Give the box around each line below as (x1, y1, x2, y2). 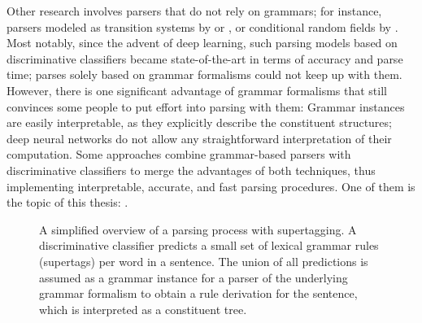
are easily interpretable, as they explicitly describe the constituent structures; (7, 114, 392, 131)
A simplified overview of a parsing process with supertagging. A (39, 220, 357, 238)
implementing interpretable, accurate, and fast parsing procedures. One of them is (7, 177, 415, 194)
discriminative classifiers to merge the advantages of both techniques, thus (7, 161, 376, 178)
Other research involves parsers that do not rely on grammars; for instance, (7, 2, 382, 19)
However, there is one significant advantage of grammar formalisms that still (7, 81, 387, 98)
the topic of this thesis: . (7, 194, 128, 211)
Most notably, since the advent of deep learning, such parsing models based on (7, 34, 398, 51)
